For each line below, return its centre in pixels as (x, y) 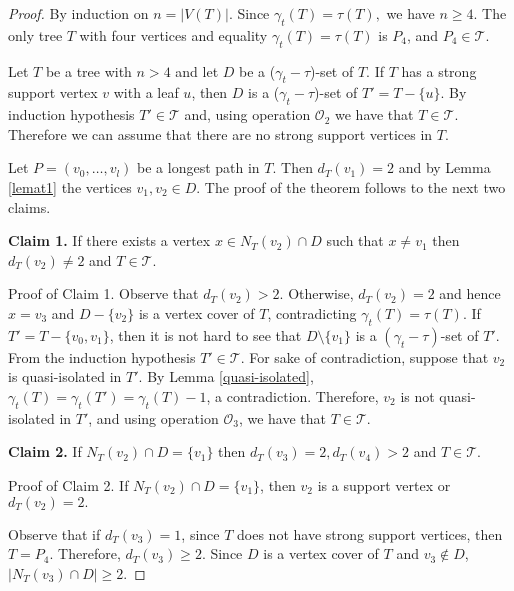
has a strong (439, 70)
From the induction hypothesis (102, 356)
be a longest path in (198, 167)
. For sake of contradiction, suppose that (364, 356)
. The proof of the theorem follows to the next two (351, 186)
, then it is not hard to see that (205, 334)
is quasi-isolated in (65, 376)
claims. (29, 206)
